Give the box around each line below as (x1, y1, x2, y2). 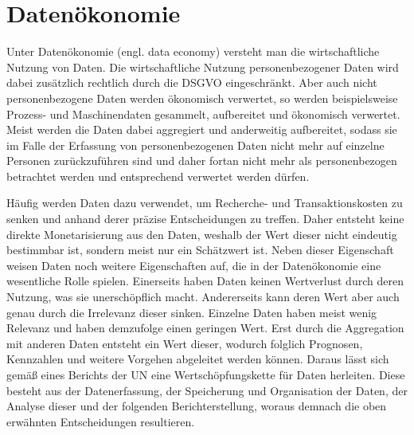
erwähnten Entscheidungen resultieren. (6, 413, 195, 429)
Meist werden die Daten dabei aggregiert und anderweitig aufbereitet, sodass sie (6, 121, 397, 138)
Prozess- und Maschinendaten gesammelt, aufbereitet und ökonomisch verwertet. (6, 105, 400, 122)
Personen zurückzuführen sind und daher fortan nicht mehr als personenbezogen (6, 152, 397, 169)
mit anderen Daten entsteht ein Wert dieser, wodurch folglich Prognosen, (6, 335, 363, 351)
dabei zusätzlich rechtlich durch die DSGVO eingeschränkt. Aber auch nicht (6, 74, 377, 91)
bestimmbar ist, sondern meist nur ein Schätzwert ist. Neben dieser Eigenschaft (6, 241, 394, 258)
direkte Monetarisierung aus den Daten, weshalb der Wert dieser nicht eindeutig (6, 225, 397, 242)
